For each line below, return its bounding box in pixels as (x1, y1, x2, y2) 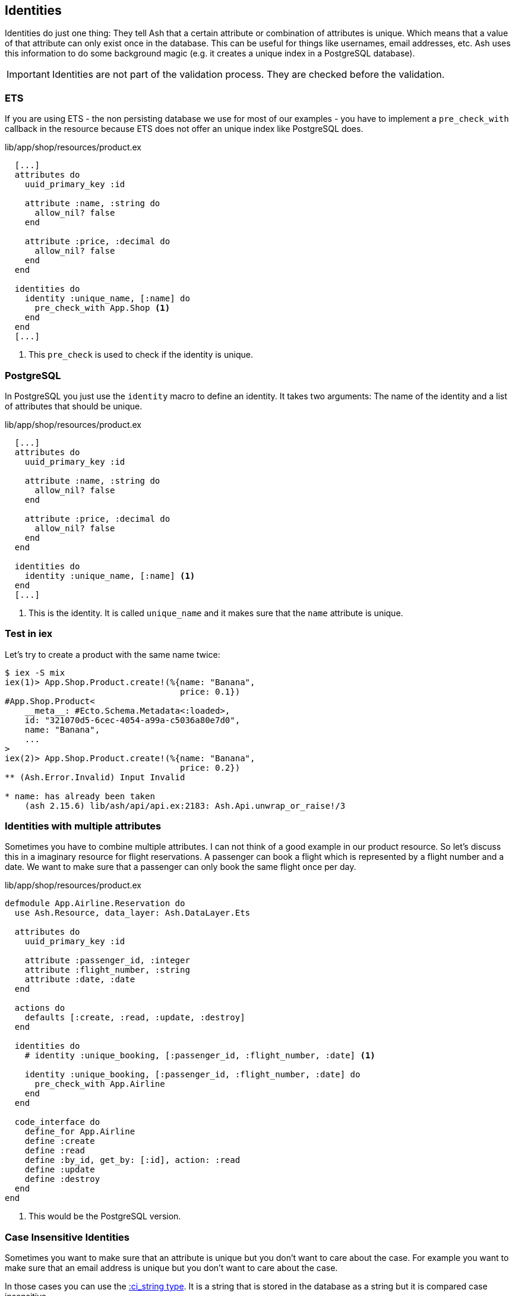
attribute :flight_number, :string (24, 965, 190, 975)
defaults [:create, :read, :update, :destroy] (24, 1013, 245, 1023)
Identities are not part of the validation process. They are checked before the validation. (52, 68, 445, 81)
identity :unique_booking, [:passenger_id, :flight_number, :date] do (24, 1070, 361, 1080)
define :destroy (24, 1174, 100, 1184)
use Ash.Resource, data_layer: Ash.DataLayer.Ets (14, 908, 251, 918)
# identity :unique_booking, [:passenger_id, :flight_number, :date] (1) (24, 1051, 375, 1061)
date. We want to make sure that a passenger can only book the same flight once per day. (5, 862, 356, 872)
